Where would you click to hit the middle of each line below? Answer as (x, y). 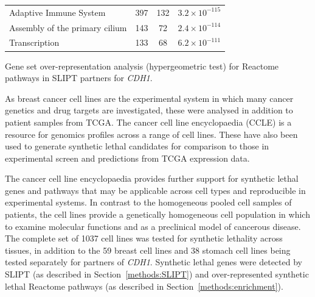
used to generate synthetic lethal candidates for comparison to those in (137, 146)
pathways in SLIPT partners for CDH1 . (79, 78)
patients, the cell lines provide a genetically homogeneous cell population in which (157, 214)
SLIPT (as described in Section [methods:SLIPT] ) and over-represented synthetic (157, 274)
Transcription (34, 42)
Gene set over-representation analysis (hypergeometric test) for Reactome (142, 66)
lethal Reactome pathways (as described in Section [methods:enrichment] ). (144, 286)
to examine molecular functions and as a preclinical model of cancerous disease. (153, 226)
